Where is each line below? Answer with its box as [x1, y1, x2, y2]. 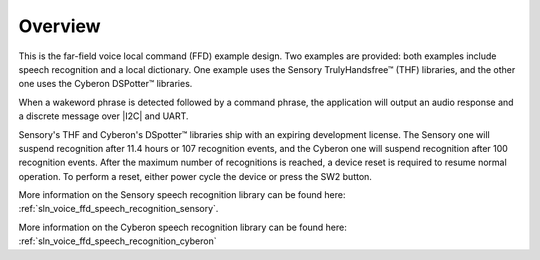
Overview [18, 15, 101, 37]
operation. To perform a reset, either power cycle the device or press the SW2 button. [18, 170, 372, 182]
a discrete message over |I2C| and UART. [18, 110, 189, 122]
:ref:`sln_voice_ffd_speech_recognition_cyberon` [18, 235, 217, 247]
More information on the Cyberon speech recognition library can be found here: [18, 221, 347, 233]
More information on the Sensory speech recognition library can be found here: [18, 189, 346, 201]
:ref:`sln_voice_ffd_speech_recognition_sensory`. [18, 203, 219, 215]
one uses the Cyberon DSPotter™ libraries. [18, 78, 193, 90]
